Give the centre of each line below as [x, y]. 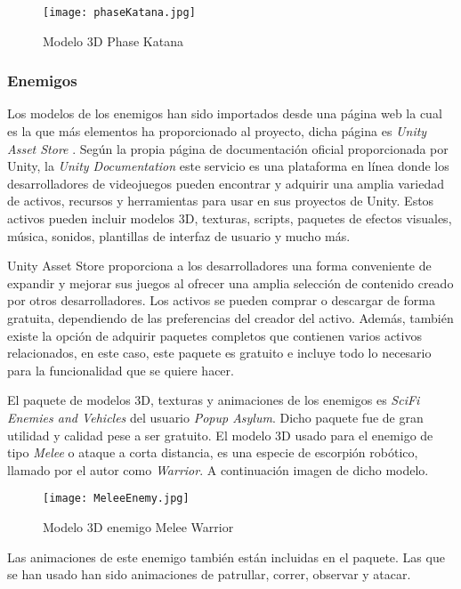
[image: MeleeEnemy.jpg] [116, 499]
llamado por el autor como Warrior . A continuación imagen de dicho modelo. [218, 469]
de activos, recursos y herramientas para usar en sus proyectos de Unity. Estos [221, 201]
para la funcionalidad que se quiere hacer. [121, 370]
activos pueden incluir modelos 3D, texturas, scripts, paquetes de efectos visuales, [230, 218]
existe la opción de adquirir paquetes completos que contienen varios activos [214, 335]
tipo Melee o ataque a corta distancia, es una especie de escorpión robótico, [213, 452]
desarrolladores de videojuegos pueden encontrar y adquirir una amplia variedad [226, 183]
